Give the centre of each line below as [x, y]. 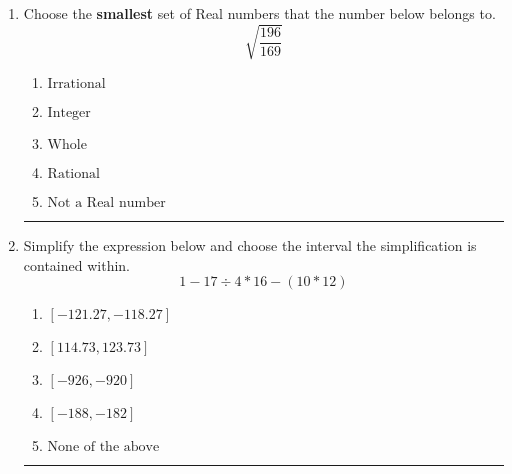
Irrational [76, 84]
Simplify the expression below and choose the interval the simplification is [250, 245]
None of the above [103, 447]
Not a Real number [106, 203]
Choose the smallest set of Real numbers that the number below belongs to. [259, 13]
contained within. [76, 264]
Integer [69, 113]
